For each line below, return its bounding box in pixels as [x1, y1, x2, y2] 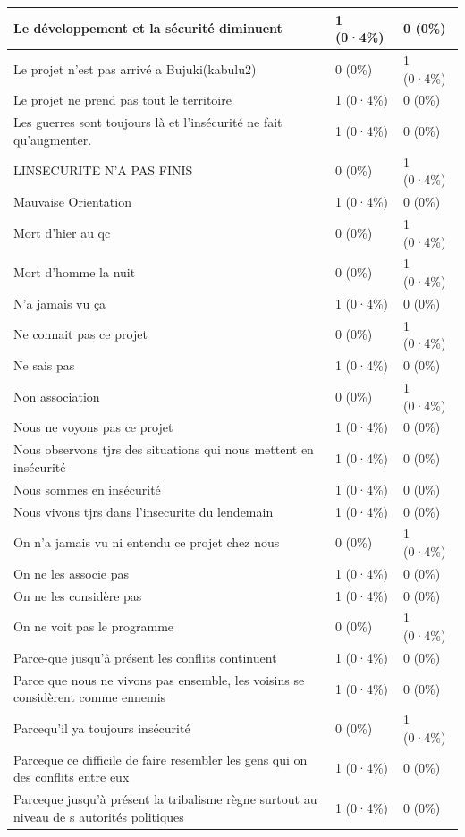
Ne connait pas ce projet [13, 325, 148, 343]
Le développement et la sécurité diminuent [13, 19, 283, 38]
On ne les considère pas [13, 586, 142, 604]
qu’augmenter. [13, 130, 92, 148]
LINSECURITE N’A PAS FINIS [13, 161, 193, 180]
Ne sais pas [13, 356, 75, 375]
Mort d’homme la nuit [13, 263, 136, 282]
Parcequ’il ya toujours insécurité [13, 718, 190, 737]
